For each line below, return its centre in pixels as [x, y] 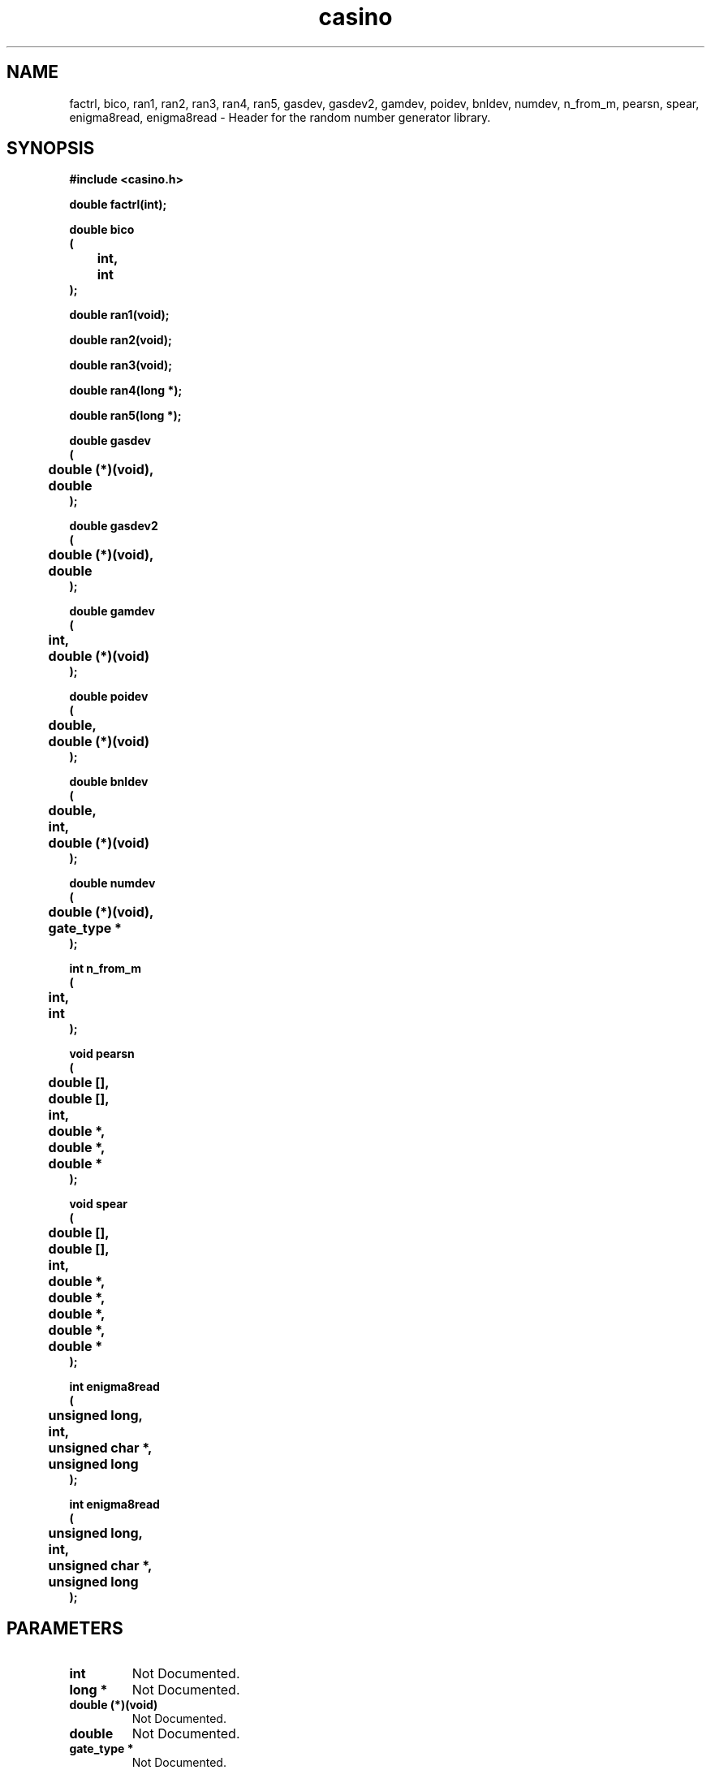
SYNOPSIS [51, 149]
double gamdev [112, 611]
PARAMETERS [65, 1628]
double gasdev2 [114, 526]
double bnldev [109, 782]
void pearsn [102, 1054]
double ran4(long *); [126, 391]
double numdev [112, 883]
